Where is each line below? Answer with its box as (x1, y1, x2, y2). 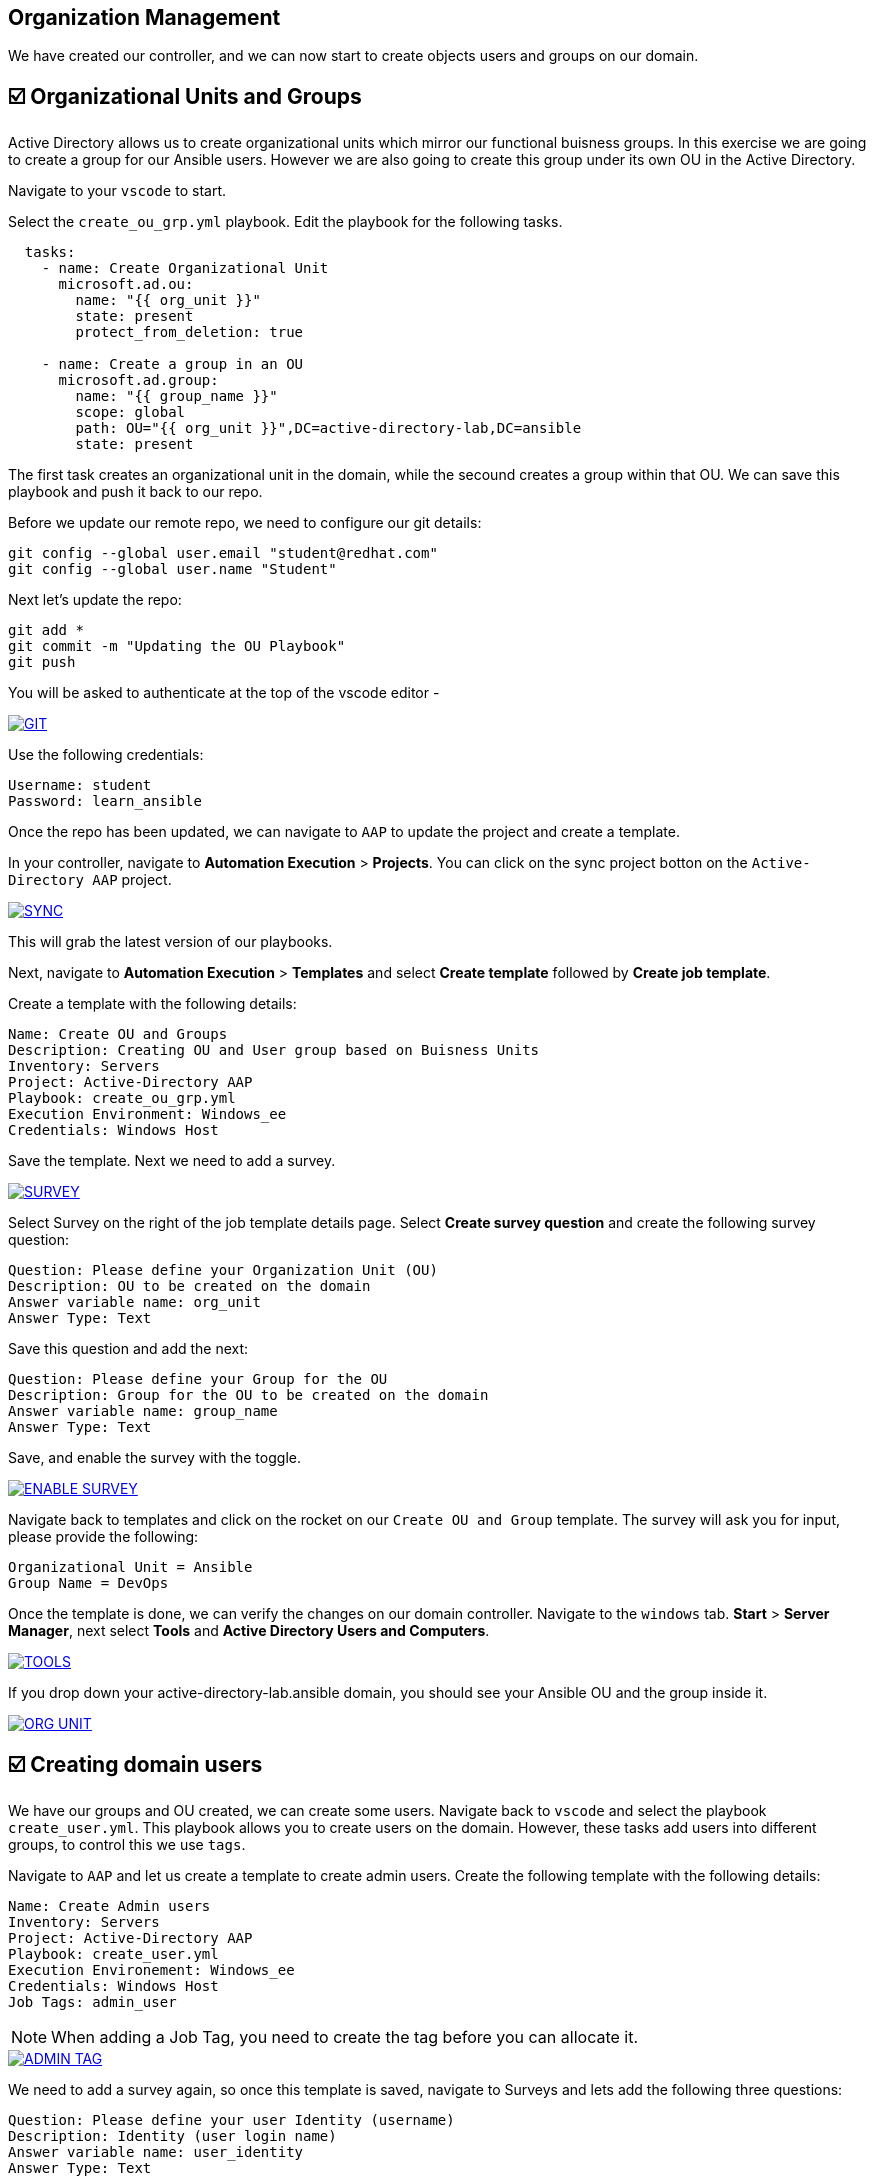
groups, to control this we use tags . (8, 1836, 246, 1854)
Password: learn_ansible (8, 793, 202, 810)
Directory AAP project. (8, 871, 172, 889)
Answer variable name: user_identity (8, 2144, 304, 2161)
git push (8, 654, 76, 671)
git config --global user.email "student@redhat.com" (8, 545, 438, 562)
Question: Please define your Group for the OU (8, 1371, 388, 1388)
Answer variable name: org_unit (8, 1294, 261, 1311)
